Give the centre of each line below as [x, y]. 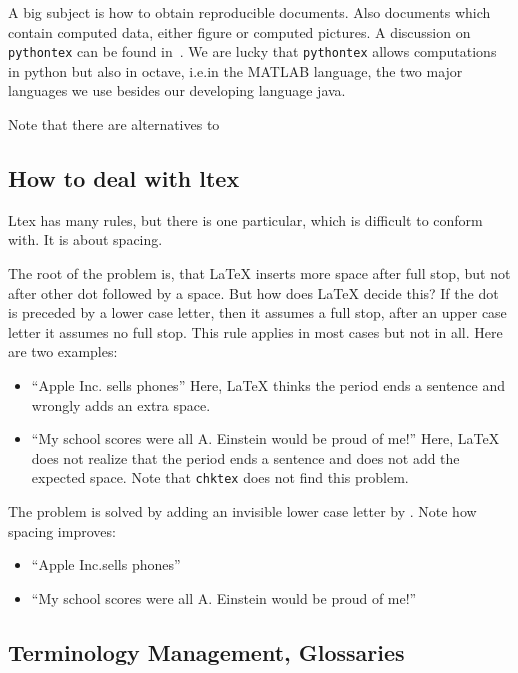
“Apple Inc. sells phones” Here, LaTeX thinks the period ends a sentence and [268, 384]
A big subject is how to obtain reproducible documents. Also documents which [249, 12]
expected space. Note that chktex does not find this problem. [220, 477]
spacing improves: [62, 530]
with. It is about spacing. [85, 239]
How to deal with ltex [124, 178]
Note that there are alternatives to [114, 124]
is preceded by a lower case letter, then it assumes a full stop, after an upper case [257, 312]
